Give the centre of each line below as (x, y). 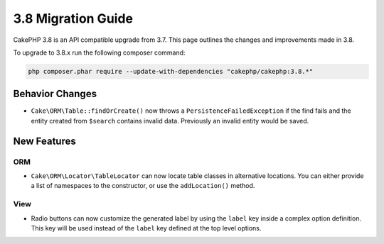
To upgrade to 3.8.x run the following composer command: (99, 52)
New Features (44, 141)
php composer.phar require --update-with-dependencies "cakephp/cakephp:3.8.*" (171, 71)
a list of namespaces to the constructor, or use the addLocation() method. (143, 186)
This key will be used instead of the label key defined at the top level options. (146, 228)
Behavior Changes (55, 94)
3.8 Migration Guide (73, 18)
